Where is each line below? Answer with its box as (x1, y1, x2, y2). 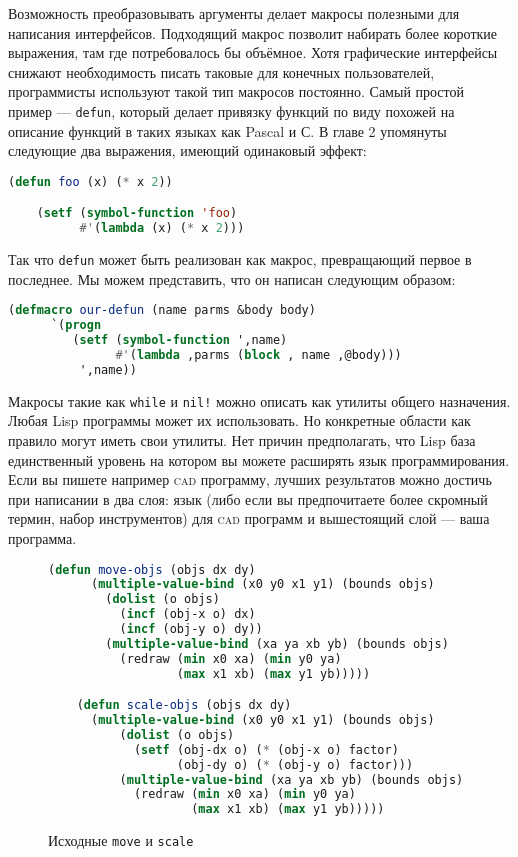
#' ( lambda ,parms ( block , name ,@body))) (115, 347, 402, 362)
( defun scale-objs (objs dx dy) (76, 698, 292, 713)
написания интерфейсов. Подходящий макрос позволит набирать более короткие (8, 22, 498, 43)
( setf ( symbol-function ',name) (72, 333, 288, 348)
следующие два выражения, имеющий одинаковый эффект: (8, 140, 367, 161)
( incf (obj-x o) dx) (119, 607, 256, 622)
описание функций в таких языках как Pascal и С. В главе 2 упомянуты (8, 120, 447, 141)
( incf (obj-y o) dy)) (119, 622, 263, 637)
